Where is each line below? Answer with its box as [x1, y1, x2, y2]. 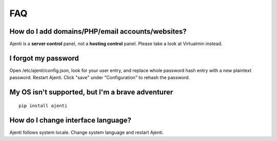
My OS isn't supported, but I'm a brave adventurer [9, 88, 173, 97]
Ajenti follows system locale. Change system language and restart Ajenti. [9, 129, 164, 135]
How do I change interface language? [9, 115, 132, 125]
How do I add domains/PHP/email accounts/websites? [9, 27, 187, 36]
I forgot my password [9, 54, 79, 62]
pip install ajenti [18, 103, 68, 108]
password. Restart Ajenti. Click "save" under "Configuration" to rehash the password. [9, 75, 190, 81]
